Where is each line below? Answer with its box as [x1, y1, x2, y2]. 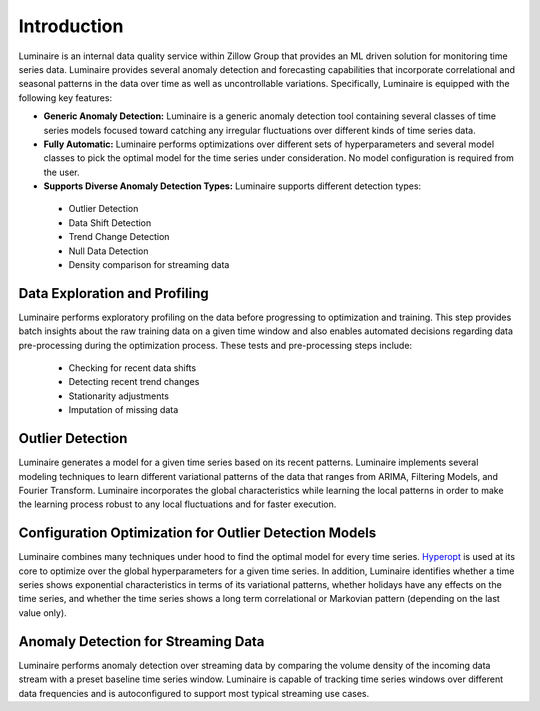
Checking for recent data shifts [68, 362, 197, 374]
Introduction [18, 15, 124, 37]
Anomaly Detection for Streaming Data [18, 633, 265, 650]
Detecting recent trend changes [68, 376, 200, 388]
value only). [18, 606, 67, 619]
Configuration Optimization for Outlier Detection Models [18, 525, 377, 542]
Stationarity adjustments [68, 390, 170, 402]
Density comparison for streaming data [68, 259, 230, 271]
